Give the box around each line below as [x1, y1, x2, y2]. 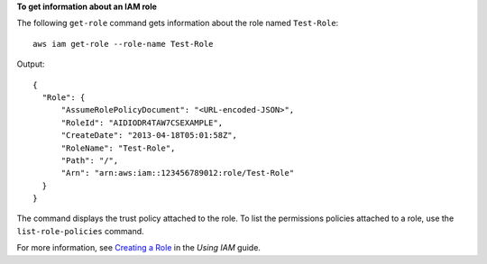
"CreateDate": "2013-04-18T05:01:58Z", [60, 131, 238, 141]
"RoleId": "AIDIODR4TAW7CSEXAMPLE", [60, 117, 224, 128]
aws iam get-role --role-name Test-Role [32, 39, 214, 49]
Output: [16, 59, 45, 69]
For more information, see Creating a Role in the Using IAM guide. [16, 242, 262, 253]
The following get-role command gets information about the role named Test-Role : [16, 18, 339, 29]
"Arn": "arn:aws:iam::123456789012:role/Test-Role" [60, 168, 295, 178]
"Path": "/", [60, 155, 119, 166]
